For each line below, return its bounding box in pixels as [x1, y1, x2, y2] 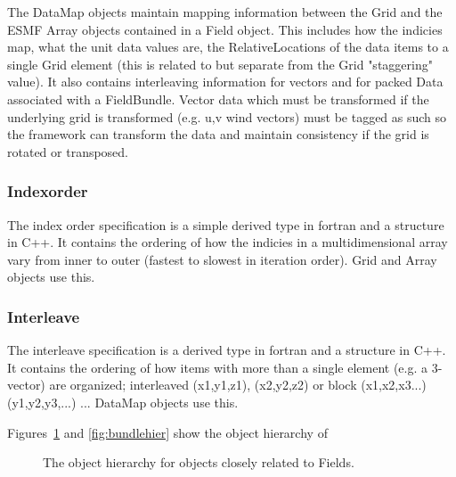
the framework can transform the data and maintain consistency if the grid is [7, 125, 429, 144]
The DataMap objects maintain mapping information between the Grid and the [7, 3, 443, 21]
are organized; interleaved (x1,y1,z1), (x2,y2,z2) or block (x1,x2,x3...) [49, 375, 427, 394]
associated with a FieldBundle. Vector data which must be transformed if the [7, 89, 429, 108]
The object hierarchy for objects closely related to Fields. [43, 453, 354, 472]
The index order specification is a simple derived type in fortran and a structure [7, 215, 444, 234]
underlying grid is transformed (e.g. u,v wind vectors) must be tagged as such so [7, 107, 447, 126]
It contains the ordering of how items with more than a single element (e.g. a [7, 358, 428, 376]
